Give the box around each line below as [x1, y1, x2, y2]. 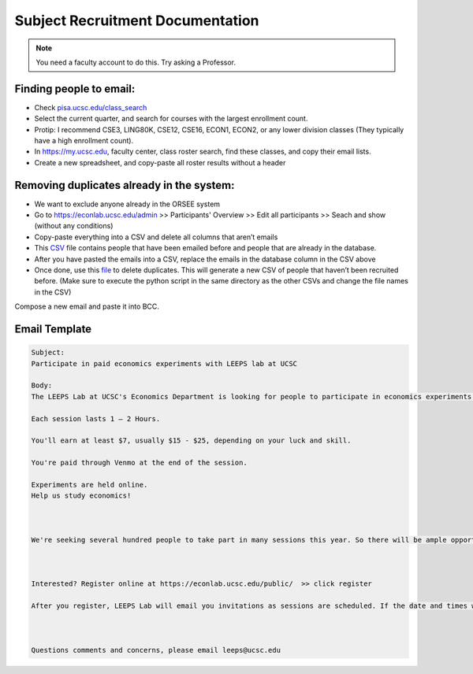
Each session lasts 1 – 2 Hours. [31, 414, 161, 423]
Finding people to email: [14, 82, 136, 95]
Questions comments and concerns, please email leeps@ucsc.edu [31, 646, 281, 654]
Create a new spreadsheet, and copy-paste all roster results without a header [34, 157, 286, 167]
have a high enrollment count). [34, 136, 134, 146]
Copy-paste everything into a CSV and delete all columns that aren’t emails [34, 232, 278, 242]
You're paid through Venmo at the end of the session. [31, 458, 248, 468]
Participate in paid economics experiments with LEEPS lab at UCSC [31, 359, 298, 368]
